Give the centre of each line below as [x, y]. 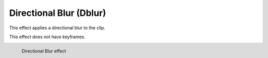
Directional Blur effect [44, 51]
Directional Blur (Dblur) [58, 13]
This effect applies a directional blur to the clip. [57, 28]
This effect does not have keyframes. [47, 37]
